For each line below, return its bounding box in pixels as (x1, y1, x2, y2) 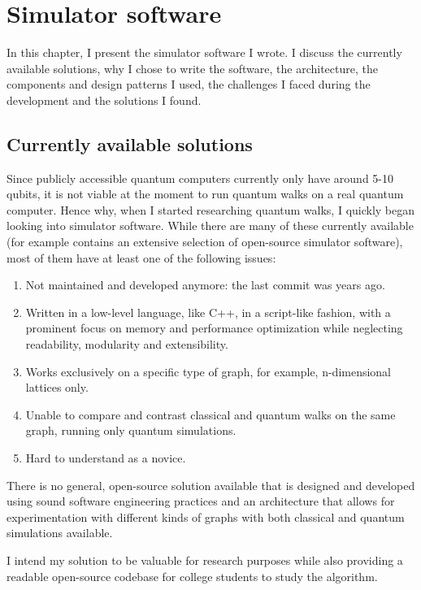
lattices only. (25, 379, 89, 396)
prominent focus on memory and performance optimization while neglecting (25, 319, 403, 336)
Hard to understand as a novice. (25, 449, 186, 466)
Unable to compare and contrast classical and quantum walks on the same (25, 406, 396, 423)
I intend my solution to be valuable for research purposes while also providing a (7, 551, 403, 568)
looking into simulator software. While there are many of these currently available (7, 217, 414, 234)
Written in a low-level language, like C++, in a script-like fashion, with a (25, 303, 391, 320)
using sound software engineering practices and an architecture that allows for (7, 492, 395, 510)
